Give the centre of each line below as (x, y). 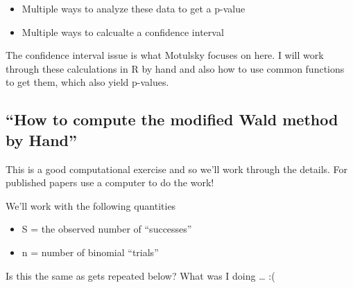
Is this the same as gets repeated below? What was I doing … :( (140, 275)
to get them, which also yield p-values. (87, 82)
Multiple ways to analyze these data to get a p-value (134, 8)
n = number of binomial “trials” (90, 252)
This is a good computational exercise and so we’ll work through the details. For (177, 169)
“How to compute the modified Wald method (172, 119)
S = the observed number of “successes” (107, 229)
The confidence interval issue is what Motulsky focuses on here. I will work (165, 55)
